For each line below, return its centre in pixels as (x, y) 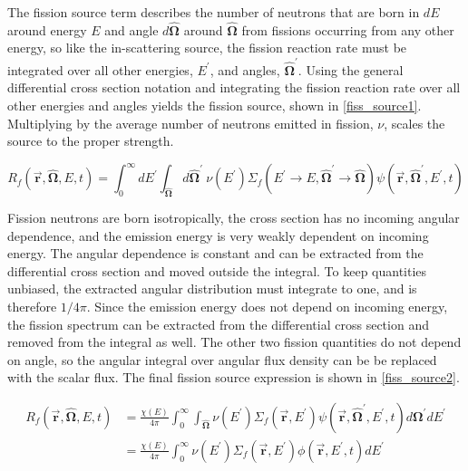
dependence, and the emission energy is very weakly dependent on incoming (218, 235)
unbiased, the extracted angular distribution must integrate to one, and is (212, 288)
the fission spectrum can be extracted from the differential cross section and (218, 324)
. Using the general (351, 69)
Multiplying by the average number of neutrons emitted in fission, (190, 123)
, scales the (414, 123)
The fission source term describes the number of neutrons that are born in (214, 12)
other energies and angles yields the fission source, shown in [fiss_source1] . (214, 105)
